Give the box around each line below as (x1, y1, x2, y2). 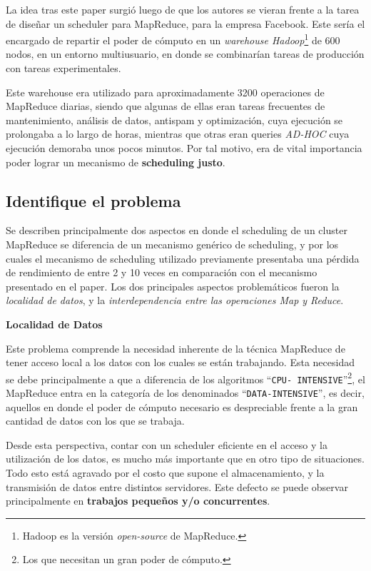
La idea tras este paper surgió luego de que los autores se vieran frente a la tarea (6, 2, 360, 16)
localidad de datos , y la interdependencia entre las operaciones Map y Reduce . (6, 293, 344, 308)
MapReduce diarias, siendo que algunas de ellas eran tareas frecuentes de (6, 98, 325, 113)
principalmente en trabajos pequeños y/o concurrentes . (6, 493, 270, 508)
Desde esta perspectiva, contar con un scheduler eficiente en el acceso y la (6, 437, 327, 452)
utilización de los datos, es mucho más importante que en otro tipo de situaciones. (6, 451, 365, 466)
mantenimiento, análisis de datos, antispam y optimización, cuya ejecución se (6, 112, 343, 127)
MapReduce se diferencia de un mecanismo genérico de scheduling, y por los (6, 236, 339, 251)
